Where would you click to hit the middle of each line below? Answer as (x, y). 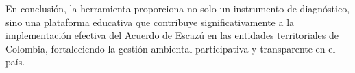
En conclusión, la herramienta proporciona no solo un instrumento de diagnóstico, (178, 8)
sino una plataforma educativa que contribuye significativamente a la (150, 21)
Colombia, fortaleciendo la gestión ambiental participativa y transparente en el (171, 48)
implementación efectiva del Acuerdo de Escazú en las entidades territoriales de (172, 35)
